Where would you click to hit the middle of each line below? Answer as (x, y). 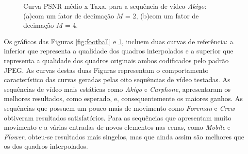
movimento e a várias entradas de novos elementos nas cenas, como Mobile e (117, 127)
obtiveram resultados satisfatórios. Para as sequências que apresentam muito (118, 117)
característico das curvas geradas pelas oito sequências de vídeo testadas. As (117, 79)
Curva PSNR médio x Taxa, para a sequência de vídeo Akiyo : (115, 6)
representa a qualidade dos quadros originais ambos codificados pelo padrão (116, 60)
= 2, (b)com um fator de (162, 15)
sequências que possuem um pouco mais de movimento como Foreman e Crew (119, 108)
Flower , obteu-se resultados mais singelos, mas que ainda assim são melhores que (124, 136)
